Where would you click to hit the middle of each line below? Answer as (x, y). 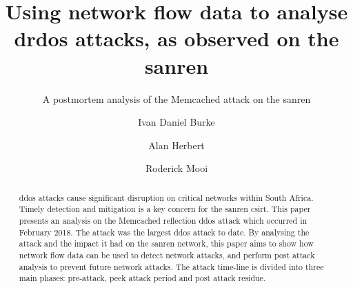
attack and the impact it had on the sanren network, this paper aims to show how (166, 243)
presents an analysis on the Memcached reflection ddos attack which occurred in (163, 220)
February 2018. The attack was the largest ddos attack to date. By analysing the (164, 232)
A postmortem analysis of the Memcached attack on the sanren (176, 98)
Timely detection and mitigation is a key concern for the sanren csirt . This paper (165, 209)
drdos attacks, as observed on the (176, 38)
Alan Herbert (176, 145)
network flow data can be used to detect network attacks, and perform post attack (167, 255)
